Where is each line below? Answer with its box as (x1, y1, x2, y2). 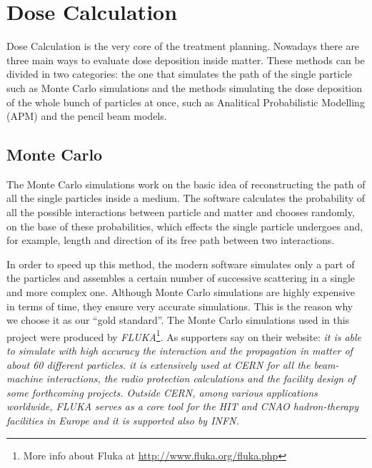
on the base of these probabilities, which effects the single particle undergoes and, (6, 218, 363, 233)
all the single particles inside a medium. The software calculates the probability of (6, 190, 366, 205)
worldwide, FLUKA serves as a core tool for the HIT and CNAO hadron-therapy (6, 399, 358, 414)
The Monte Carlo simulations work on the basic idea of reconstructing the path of (6, 176, 366, 191)
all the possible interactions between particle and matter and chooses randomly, (6, 205, 355, 220)
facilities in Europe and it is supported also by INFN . (6, 413, 239, 428)
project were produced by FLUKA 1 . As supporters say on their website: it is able (6, 327, 362, 344)
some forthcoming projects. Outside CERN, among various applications (6, 385, 318, 400)
